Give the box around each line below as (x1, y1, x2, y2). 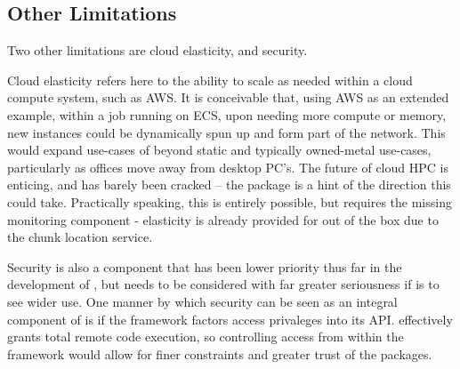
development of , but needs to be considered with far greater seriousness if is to (7, 275, 440, 293)
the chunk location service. (7, 228, 153, 246)
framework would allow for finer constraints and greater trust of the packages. (7, 344, 432, 363)
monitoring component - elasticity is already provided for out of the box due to (7, 210, 439, 229)
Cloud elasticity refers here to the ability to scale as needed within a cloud (7, 70, 413, 89)
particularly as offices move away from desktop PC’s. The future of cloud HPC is (7, 157, 448, 176)
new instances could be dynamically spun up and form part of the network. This (7, 123, 446, 141)
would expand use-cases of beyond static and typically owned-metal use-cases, (7, 140, 432, 159)
